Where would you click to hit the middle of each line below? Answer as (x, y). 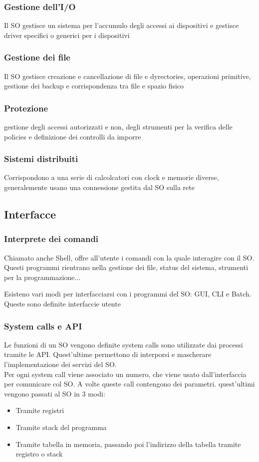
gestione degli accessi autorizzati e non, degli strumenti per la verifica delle (118, 127)
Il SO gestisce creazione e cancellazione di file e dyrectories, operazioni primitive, (128, 76)
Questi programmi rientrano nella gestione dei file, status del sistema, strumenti (126, 267)
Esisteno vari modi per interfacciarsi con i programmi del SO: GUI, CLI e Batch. (128, 294)
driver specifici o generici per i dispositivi (67, 35)
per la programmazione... (42, 277)
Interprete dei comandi (51, 239)
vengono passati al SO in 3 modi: (55, 393)
